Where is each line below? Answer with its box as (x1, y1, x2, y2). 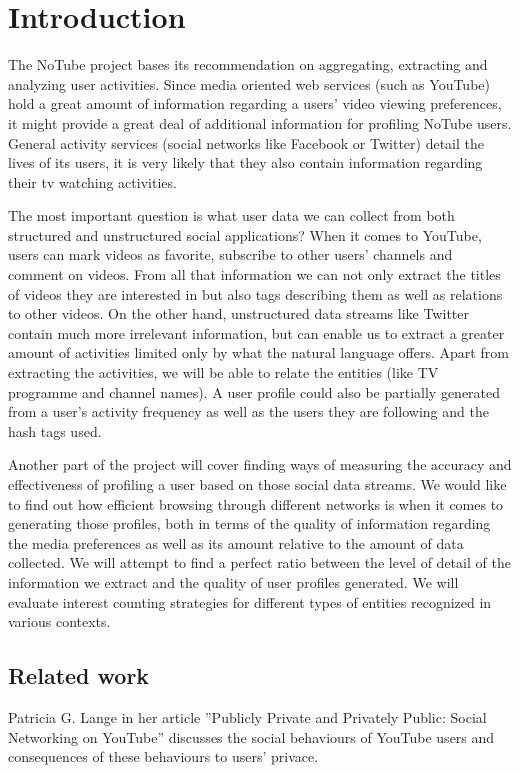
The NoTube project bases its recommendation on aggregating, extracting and (8, 54, 488, 75)
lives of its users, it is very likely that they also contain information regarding (8, 152, 483, 173)
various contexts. (8, 611, 111, 632)
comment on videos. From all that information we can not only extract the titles (8, 264, 501, 285)
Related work (8, 660, 150, 691)
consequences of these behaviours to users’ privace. (8, 746, 319, 767)
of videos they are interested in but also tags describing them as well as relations (8, 283, 503, 304)
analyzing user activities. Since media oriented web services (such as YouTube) (8, 73, 490, 94)
